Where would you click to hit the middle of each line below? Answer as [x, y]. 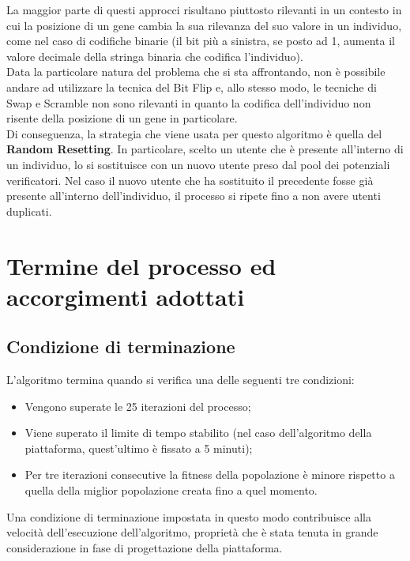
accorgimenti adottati [126, 296]
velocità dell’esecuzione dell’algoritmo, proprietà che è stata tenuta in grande [192, 532]
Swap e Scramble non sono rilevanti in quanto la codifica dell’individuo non [189, 102]
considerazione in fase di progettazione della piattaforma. [145, 547]
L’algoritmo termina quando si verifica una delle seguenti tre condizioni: [181, 380]
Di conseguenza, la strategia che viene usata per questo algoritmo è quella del [194, 133]
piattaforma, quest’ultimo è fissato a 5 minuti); [139, 448]
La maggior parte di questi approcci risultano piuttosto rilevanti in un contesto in [204, 9]
